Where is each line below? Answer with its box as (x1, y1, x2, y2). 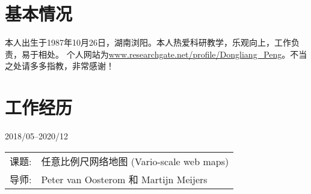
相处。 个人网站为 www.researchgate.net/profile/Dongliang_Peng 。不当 (38, 47, 307, 60)
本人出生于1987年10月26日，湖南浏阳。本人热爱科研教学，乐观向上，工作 (5, 36, 291, 49)
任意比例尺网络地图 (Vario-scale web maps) (41, 154, 229, 168)
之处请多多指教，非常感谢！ (5, 59, 114, 72)
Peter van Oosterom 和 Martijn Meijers (41, 172, 208, 186)
